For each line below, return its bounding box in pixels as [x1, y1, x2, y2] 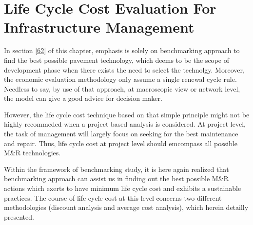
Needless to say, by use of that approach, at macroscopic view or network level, [4, 83, 240, 94]
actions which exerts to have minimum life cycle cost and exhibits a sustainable [4, 183, 241, 193]
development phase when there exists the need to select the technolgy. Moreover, [4, 64, 245, 75]
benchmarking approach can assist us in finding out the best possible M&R [4, 173, 229, 184]
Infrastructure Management [4, 17, 195, 37]
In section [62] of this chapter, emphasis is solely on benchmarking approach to [4, 45, 240, 56]
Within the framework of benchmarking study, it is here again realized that [4, 164, 229, 174]
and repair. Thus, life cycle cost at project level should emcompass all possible [4, 138, 237, 148]
